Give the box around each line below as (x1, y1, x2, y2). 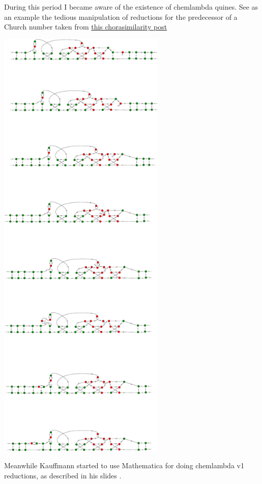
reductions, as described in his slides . (4, 470, 122, 480)
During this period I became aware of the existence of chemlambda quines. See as (4, 2, 258, 12)
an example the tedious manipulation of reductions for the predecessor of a (4, 11, 238, 22)
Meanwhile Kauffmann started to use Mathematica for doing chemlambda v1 (4, 460, 244, 470)
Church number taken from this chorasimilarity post (4, 21, 167, 32)
